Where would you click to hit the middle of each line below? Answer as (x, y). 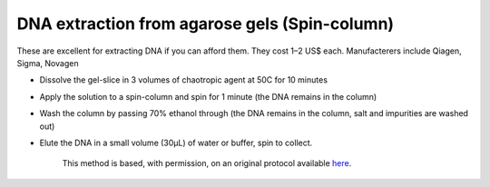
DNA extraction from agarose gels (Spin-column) (206, 24)
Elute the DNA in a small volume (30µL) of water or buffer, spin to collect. (176, 143)
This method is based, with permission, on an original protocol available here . (207, 163)
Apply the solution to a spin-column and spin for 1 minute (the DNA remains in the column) (208, 96)
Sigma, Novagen (48, 63)
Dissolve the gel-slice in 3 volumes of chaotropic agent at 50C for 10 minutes (184, 80)
